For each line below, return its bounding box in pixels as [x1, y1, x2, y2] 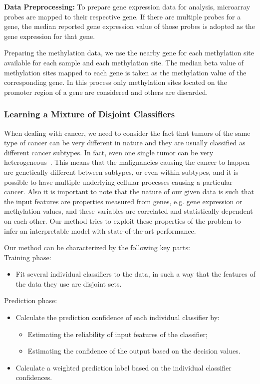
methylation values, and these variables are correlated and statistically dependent [4, 206, 253, 216]
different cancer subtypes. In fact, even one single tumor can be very [4, 147, 214, 157]
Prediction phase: [4, 295, 57, 306]
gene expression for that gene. [4, 30, 95, 41]
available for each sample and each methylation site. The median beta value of [4, 57, 244, 67]
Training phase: [4, 252, 51, 262]
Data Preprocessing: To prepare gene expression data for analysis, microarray [4, 1, 251, 11]
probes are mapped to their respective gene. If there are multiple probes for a [4, 11, 241, 21]
